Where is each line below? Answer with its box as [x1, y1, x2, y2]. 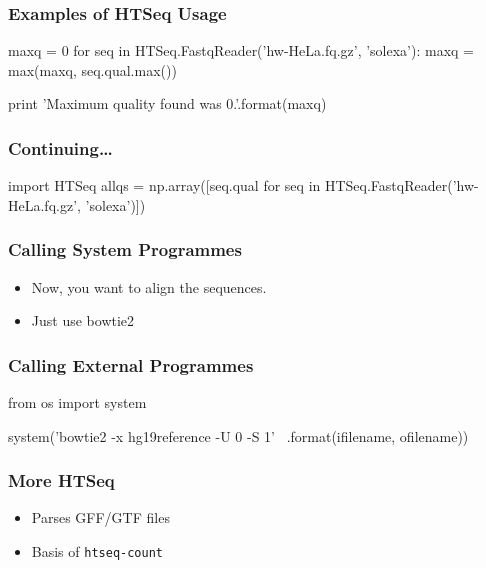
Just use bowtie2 [31, 310, 135, 331]
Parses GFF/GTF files [31, 507, 170, 528]
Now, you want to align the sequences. [31, 276, 267, 297]
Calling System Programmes [8, 237, 242, 262]
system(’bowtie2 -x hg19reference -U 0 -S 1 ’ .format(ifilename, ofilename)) [8, 425, 469, 446]
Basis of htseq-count [31, 541, 163, 562]
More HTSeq [8, 468, 115, 493]
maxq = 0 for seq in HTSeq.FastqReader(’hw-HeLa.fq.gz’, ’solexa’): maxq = [8, 40, 475, 61]
